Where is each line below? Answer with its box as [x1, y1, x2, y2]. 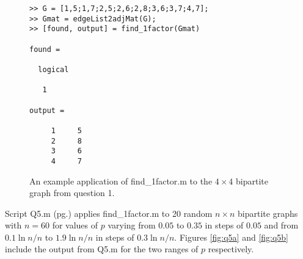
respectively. [208, 243, 254, 255]
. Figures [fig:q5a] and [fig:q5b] [174, 230, 289, 243]
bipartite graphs [238, 206, 298, 219]
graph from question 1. [29, 186, 115, 199]
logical [38, 65, 69, 74]
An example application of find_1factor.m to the [29, 174, 213, 187]
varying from [108, 219, 156, 232]
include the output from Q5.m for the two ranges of [5, 243, 199, 255]
